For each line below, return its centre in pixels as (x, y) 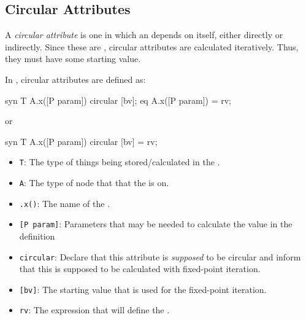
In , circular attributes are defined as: (75, 79)
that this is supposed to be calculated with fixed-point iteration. (140, 269)
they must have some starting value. (73, 59)
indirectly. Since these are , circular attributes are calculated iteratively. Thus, (152, 46)
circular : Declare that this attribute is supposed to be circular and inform (160, 256)
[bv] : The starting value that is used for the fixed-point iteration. (143, 289)
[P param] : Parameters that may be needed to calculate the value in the (156, 224)
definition (37, 236)
